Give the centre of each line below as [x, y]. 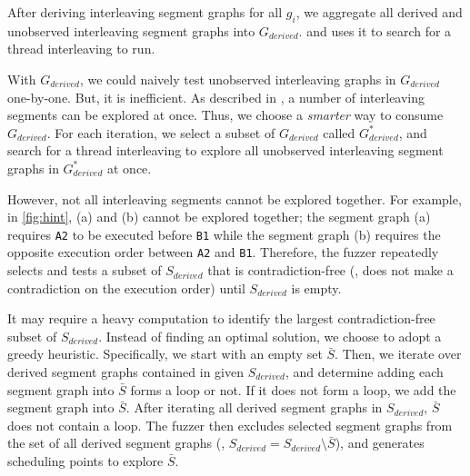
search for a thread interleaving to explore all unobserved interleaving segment [225, 150]
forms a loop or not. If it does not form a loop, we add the [293, 389]
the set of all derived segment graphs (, [116, 443]
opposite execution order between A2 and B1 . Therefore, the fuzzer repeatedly [223, 252]
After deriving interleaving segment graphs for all [145, 12]
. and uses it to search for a [375, 30]
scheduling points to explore [85, 460]
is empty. [316, 288]
